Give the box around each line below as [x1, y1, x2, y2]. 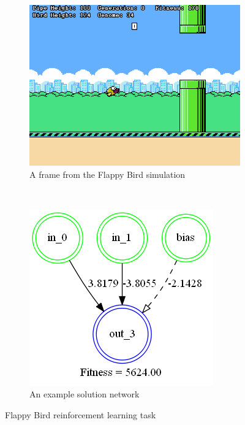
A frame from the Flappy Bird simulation [29, 167, 186, 180]
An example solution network [29, 388, 140, 400]
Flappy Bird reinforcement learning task [5, 408, 156, 421]
